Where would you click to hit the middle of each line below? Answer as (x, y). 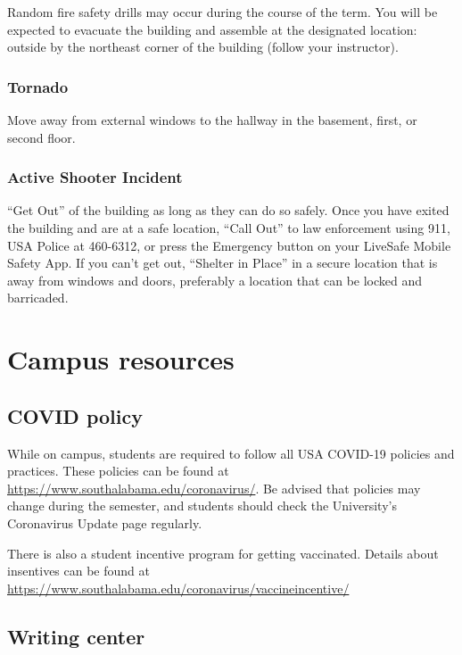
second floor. (41, 137)
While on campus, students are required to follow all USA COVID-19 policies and (231, 453)
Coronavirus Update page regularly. (105, 522)
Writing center (76, 636)
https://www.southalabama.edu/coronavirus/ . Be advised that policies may (214, 488)
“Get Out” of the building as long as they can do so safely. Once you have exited (228, 210)
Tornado (38, 86)
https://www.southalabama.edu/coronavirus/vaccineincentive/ (178, 588)
